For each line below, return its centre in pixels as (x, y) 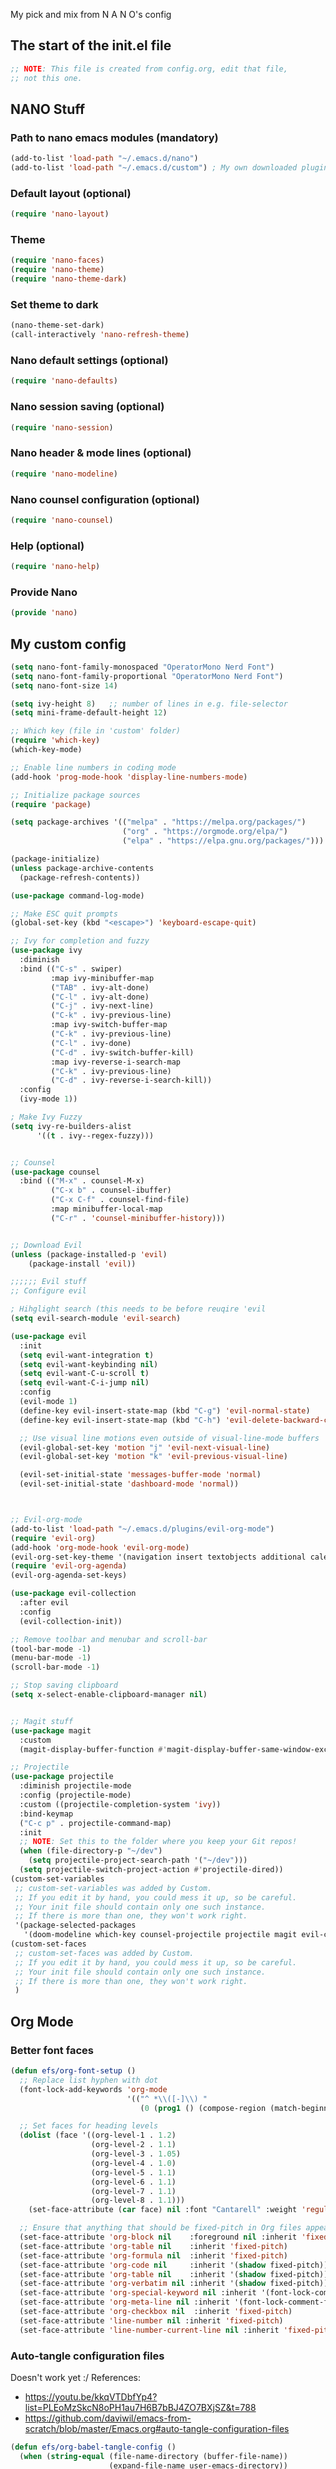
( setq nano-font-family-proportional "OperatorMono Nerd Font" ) (147, 676)
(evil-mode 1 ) (48, 1402)
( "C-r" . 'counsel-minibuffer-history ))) (138, 1218)
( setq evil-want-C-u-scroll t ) (84, 1374)
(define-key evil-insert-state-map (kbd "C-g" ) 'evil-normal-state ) (165, 1410)
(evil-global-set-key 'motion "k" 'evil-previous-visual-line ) (153, 1457)
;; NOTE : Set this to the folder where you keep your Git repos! (158, 1842)
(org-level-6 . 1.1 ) (133, 2182)
